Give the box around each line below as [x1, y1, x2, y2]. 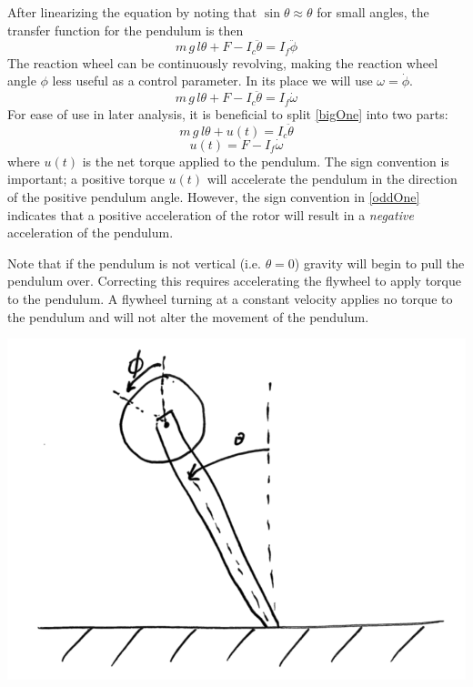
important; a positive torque [7, 169, 165, 188]
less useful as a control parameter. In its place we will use [52, 71, 373, 90]
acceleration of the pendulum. [7, 223, 174, 242]
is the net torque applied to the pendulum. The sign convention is [82, 151, 449, 170]
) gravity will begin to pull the [294, 253, 465, 272]
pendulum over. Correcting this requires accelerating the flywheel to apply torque [7, 271, 461, 290]
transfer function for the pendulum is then [7, 20, 244, 39]
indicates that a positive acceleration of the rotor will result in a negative [7, 205, 414, 224]
